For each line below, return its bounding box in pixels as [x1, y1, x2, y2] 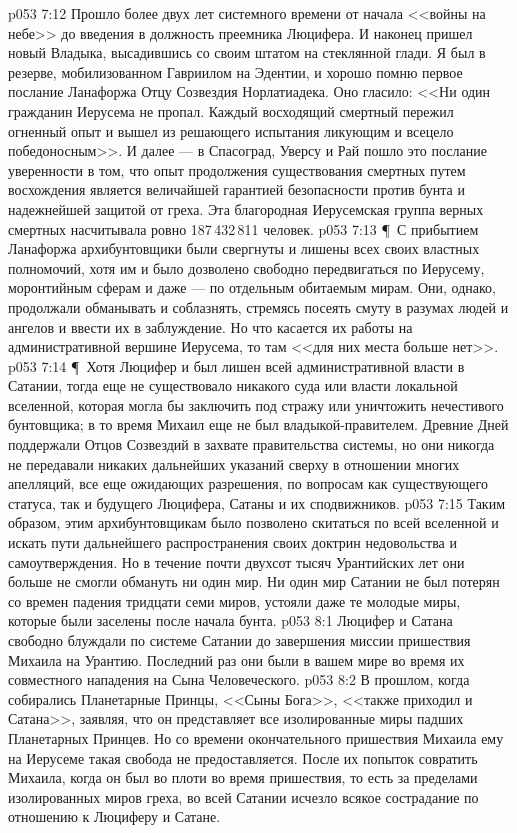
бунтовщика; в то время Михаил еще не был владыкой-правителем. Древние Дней [8, 414, 509, 435]
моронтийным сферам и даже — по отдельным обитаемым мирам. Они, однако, [8, 277, 496, 298]
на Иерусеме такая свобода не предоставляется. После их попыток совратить [8, 747, 478, 768]
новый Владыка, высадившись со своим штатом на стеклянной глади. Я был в [8, 42, 486, 63]
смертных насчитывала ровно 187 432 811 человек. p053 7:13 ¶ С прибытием [8, 218, 479, 239]
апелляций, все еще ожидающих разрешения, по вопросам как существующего [8, 473, 488, 494]
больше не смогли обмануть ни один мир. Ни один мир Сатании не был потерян [8, 571, 500, 592]
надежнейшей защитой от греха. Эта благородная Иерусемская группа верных [8, 198, 484, 219]
